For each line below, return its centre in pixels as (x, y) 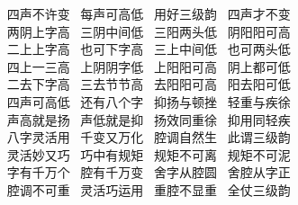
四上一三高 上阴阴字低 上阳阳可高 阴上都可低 (149, 66)
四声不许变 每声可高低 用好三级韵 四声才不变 (149, 13)
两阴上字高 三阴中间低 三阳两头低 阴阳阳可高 (149, 31)
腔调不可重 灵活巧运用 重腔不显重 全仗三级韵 (149, 189)
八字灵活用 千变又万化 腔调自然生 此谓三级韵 (149, 137)
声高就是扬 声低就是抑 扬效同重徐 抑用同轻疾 (149, 119)
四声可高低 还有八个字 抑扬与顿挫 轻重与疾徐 (149, 101)
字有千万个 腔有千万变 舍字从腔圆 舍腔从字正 (149, 172)
